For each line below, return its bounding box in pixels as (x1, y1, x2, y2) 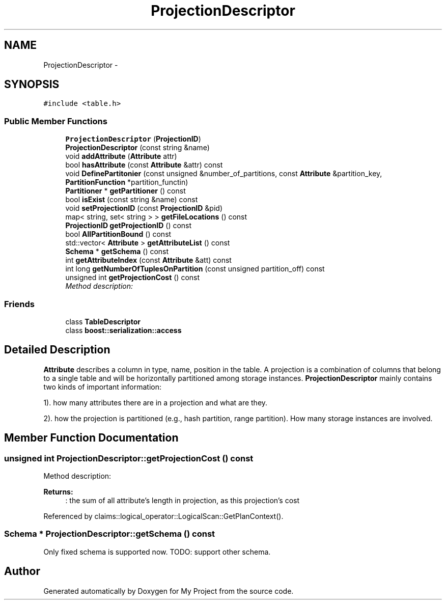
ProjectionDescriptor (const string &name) (65, 143, 210, 152)
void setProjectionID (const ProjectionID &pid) (65, 204, 223, 213)
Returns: (43, 487, 73, 496)
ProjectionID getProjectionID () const (65, 221, 192, 230)
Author (4, 565, 40, 578)
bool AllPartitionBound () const (65, 230, 172, 239)
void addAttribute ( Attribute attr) (65, 152, 177, 161)
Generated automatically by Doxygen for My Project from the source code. (43, 586, 294, 595)
